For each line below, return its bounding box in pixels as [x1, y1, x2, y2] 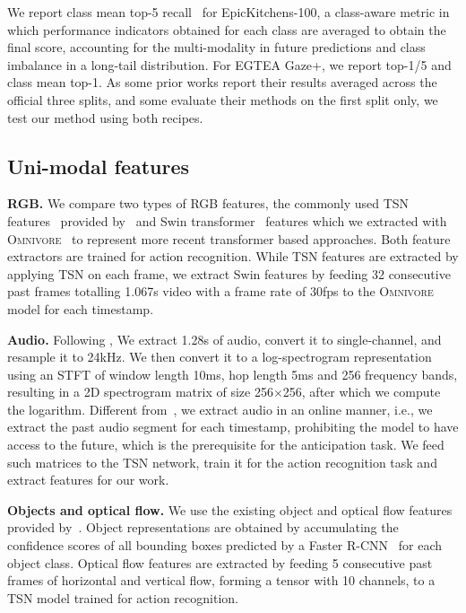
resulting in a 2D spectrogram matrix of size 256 [7, 382, 273, 401]
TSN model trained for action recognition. [7, 588, 238, 607]
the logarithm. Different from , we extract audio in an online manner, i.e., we [7, 399, 433, 418]
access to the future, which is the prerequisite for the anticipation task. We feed [7, 435, 444, 454]
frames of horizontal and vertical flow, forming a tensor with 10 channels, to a [7, 571, 436, 590]
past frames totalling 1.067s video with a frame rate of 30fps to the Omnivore [7, 282, 434, 301]
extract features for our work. [7, 470, 169, 489]
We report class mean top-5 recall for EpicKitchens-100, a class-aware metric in [7, 3, 450, 21]
